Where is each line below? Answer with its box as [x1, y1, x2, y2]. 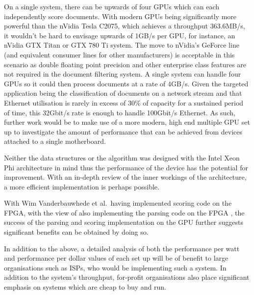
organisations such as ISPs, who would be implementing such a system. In [4, 262, 227, 272]
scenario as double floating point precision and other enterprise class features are [4, 59, 246, 69]
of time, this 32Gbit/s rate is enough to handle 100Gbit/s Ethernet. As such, [4, 107, 235, 117]
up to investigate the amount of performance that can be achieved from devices [4, 126, 242, 136]
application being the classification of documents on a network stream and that [4, 88, 242, 98]
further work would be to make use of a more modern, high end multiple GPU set [4, 117, 250, 127]
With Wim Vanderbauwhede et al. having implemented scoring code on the [4, 198, 232, 208]
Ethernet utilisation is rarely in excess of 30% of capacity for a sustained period [4, 97, 244, 107]
